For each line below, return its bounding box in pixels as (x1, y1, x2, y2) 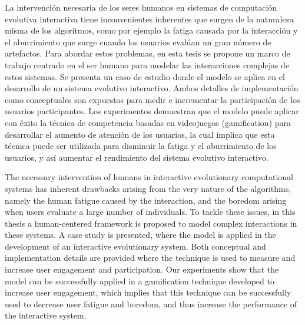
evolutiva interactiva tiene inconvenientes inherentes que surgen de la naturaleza (5, 12, 294, 25)
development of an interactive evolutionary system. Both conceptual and (5, 240, 266, 252)
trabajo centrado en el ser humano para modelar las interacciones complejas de (5, 58, 290, 71)
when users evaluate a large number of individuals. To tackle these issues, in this (5, 205, 296, 218)
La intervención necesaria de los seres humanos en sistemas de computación (5, 1, 277, 13)
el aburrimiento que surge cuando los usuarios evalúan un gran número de (5, 35, 271, 48)
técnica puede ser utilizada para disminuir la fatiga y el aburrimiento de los (5, 140, 277, 152)
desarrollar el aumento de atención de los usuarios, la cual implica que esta (5, 128, 275, 140)
